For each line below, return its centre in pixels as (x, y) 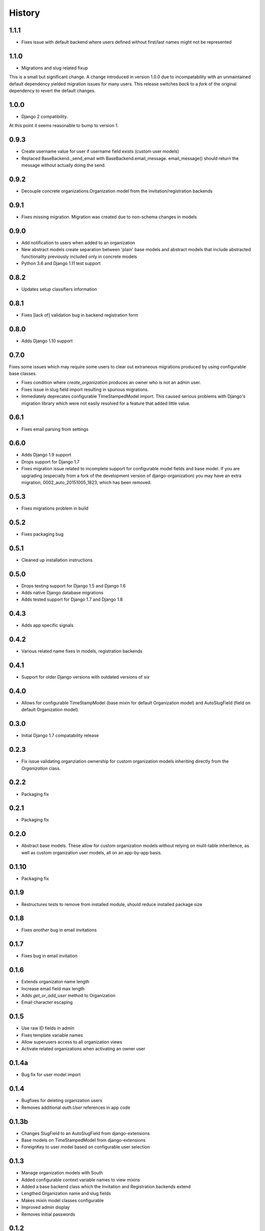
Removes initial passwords (48, 1214)
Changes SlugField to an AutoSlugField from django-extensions (86, 1133)
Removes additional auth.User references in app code (76, 1107)
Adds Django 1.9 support (46, 455)
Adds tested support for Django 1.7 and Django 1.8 (72, 599)
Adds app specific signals (47, 625)
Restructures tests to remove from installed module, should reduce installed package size (112, 904)
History (25, 13)
